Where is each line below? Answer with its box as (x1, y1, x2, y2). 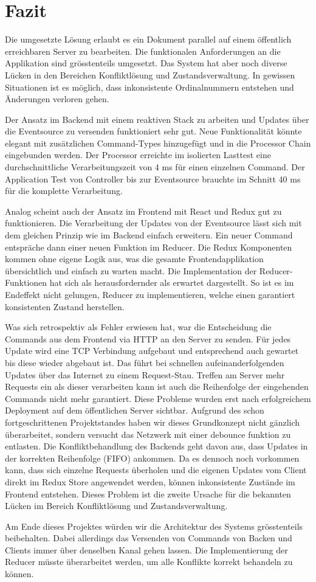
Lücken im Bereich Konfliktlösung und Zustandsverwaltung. (5, 499, 228, 512)
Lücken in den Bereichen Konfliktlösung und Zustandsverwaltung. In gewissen (5, 68, 295, 81)
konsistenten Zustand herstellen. (5, 300, 125, 313)
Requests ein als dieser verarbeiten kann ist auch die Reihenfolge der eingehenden (5, 380, 309, 393)
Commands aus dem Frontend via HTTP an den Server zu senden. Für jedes (5, 332, 291, 345)
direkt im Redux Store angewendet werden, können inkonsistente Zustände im (5, 475, 295, 488)
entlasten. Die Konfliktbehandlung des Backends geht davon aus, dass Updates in (5, 440, 308, 452)
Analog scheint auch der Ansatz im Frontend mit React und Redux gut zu (5, 204, 282, 217)
